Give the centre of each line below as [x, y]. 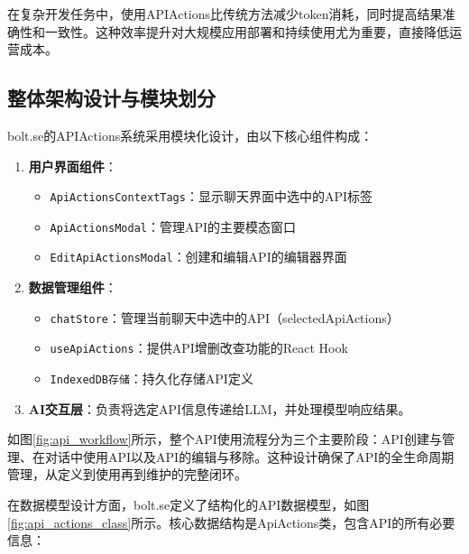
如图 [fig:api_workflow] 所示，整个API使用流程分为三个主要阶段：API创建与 [225, 439]
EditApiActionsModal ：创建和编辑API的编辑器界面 [198, 257]
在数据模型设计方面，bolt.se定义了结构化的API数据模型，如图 [189, 505]
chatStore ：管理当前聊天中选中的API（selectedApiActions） [225, 317]
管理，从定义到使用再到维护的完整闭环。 [127, 474]
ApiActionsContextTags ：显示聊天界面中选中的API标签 [212, 196]
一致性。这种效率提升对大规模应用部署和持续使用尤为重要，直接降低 [247, 31]
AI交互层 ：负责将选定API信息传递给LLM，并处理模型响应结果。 [220, 408]
